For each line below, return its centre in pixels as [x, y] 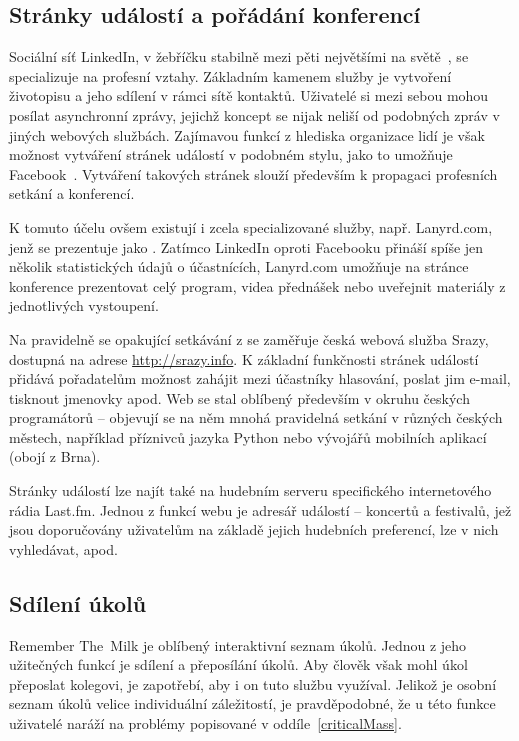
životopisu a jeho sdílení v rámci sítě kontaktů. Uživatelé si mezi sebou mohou [249, 95]
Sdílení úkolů [78, 602]
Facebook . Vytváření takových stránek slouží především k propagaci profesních [253, 173]
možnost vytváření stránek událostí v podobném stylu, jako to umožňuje [231, 154]
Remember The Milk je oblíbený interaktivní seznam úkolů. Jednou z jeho [238, 644]
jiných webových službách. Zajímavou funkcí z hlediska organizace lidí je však [247, 134]
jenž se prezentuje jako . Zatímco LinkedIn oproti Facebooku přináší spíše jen [246, 246]
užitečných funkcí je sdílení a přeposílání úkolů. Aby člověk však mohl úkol [238, 664]
